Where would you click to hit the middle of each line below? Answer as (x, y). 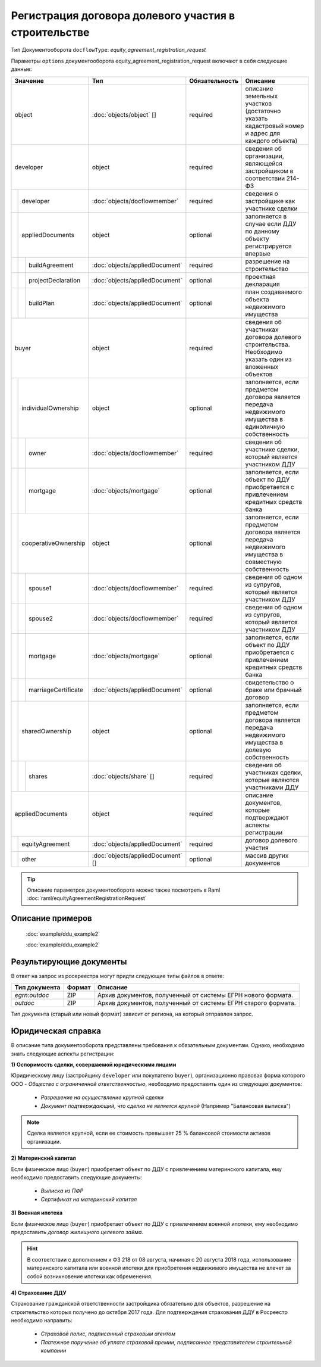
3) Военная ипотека (37, 1213)
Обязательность (214, 80)
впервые (258, 253)
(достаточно (263, 111)
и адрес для (263, 133)
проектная (260, 276)
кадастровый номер (275, 126)
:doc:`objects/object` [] (124, 114)
